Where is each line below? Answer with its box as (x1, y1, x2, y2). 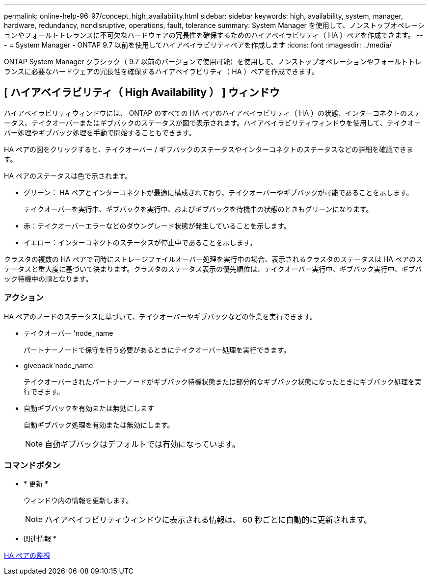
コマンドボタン (4, 460, 60, 470)
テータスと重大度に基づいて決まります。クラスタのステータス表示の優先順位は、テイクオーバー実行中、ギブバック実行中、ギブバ (4, 264, 422, 273)
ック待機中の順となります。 (4, 274, 93, 283)
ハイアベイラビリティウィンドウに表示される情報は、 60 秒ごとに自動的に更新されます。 (45, 515, 372, 525)
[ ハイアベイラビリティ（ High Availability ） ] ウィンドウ (4, 86, 280, 99)
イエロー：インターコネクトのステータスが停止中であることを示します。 (24, 238, 257, 247)
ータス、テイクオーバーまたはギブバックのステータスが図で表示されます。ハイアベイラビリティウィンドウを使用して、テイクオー (4, 118, 421, 127)
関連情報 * (24, 534, 56, 543)
